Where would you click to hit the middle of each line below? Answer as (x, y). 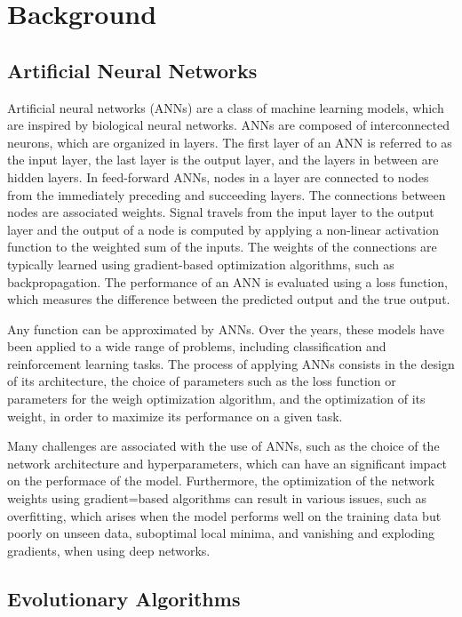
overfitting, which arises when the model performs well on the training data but (224, 515)
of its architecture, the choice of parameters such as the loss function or (202, 381)
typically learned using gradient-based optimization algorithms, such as (201, 264)
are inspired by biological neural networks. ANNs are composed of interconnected (228, 125)
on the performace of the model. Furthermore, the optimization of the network (221, 481)
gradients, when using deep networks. (109, 550)
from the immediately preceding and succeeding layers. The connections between (227, 194)
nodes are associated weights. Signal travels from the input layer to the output (221, 212)
